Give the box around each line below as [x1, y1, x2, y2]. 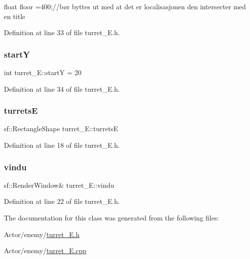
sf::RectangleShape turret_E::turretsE [4, 123, 118, 134]
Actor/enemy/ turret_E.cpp [4, 245, 86, 256]
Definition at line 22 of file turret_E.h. [4, 196, 120, 206]
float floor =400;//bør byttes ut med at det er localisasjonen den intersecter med [4, 1, 246, 11]
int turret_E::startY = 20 [4, 67, 82, 77]
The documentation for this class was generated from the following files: [4, 213, 219, 222]
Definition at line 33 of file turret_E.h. [4, 27, 120, 38]
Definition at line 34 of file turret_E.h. [4, 83, 120, 94]
